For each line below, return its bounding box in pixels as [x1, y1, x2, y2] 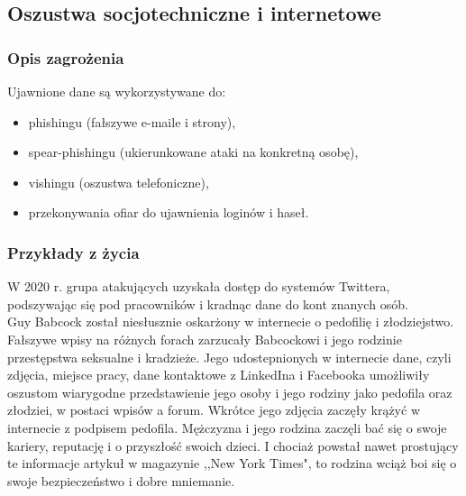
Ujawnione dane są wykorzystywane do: [7, 82, 226, 100]
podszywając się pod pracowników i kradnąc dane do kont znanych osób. [7, 294, 408, 313]
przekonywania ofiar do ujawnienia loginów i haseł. [28, 203, 309, 222]
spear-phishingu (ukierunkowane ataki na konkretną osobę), [28, 142, 359, 161]
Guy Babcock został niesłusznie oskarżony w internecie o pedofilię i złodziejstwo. [7, 312, 454, 331]
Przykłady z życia [7, 241, 140, 263]
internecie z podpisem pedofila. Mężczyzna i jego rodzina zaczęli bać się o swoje [7, 418, 447, 436]
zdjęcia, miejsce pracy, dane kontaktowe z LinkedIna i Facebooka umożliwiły [7, 365, 430, 384]
